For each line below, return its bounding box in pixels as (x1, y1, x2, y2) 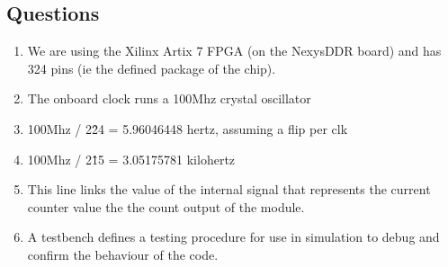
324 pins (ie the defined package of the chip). (27, 58, 276, 77)
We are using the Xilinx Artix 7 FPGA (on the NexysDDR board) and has (27, 41, 442, 60)
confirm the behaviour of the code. (27, 245, 219, 263)
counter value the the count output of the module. (27, 197, 305, 216)
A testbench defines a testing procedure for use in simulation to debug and (27, 227, 440, 246)
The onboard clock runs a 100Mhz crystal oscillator (27, 89, 311, 108)
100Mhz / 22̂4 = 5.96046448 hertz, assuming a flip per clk (27, 119, 348, 138)
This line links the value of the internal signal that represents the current (27, 180, 431, 199)
